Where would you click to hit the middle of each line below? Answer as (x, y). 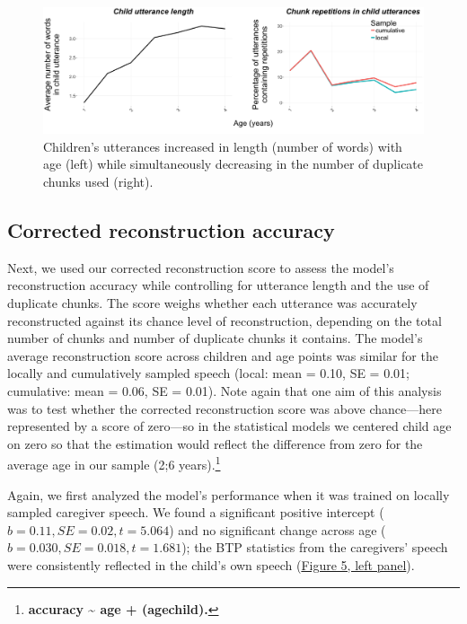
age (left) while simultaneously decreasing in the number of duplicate (233, 164)
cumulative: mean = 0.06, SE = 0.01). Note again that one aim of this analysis (225, 390)
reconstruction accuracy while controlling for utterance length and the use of (218, 285)
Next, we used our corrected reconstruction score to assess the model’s (201, 267)
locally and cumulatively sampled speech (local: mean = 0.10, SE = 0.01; (208, 373)
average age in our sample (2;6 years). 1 (114, 463)
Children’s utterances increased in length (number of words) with (223, 146)
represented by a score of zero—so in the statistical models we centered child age (229, 426)
